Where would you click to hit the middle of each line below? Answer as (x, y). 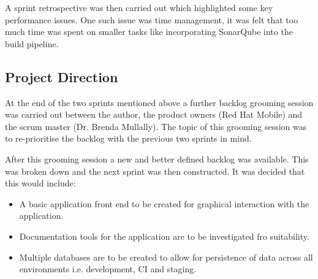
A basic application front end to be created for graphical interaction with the (164, 203)
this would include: (40, 183)
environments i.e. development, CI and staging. (108, 269)
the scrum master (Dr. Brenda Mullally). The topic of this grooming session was (156, 126)
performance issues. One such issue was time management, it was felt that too (152, 19)
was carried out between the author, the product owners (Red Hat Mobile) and (154, 114)
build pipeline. (32, 43)
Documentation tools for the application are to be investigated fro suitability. (164, 236)
